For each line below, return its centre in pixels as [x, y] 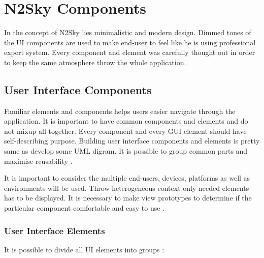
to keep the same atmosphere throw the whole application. [95, 62]
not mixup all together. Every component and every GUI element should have [125, 131]
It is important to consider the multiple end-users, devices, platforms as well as [127, 178]
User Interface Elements [55, 230]
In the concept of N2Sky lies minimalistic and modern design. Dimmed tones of [128, 32]
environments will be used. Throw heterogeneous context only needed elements [127, 188]
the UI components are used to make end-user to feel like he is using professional [130, 42]
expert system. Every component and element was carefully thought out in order [130, 52]
